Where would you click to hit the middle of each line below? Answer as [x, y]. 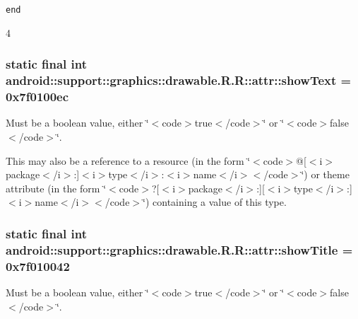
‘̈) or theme [325, 174]
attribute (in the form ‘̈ [56, 188]
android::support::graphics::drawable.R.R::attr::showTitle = [179, 249]
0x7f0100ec [37, 97]
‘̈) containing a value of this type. [215, 202]
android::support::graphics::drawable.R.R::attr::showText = [179, 80]
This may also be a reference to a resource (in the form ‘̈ [128, 160]
